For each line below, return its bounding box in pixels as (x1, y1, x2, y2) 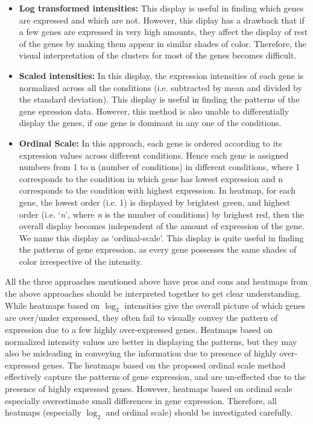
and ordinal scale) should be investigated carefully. (106, 406, 293, 419)
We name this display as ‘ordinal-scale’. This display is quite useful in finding (19, 231, 304, 244)
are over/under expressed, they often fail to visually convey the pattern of (5, 311, 278, 324)
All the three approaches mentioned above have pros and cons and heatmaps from (5, 275, 308, 288)
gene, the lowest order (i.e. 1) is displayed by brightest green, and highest (19, 195, 291, 208)
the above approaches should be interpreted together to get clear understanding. (5, 287, 302, 300)
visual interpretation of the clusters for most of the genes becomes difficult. (19, 49, 297, 62)
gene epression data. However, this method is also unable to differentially (19, 104, 289, 117)
